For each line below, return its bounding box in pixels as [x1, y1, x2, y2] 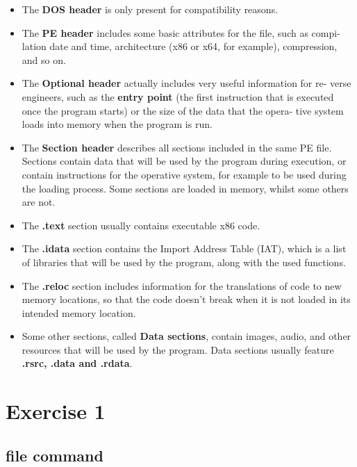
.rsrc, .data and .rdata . [22, 356, 133, 370]
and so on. [22, 52, 66, 67]
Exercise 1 [6, 397, 106, 425]
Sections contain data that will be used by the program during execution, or [22, 154, 347, 168]
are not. [22, 195, 56, 209]
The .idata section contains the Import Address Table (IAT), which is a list [22, 241, 347, 256]
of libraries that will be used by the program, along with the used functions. [22, 254, 346, 269]
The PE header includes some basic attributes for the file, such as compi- [22, 25, 340, 40]
